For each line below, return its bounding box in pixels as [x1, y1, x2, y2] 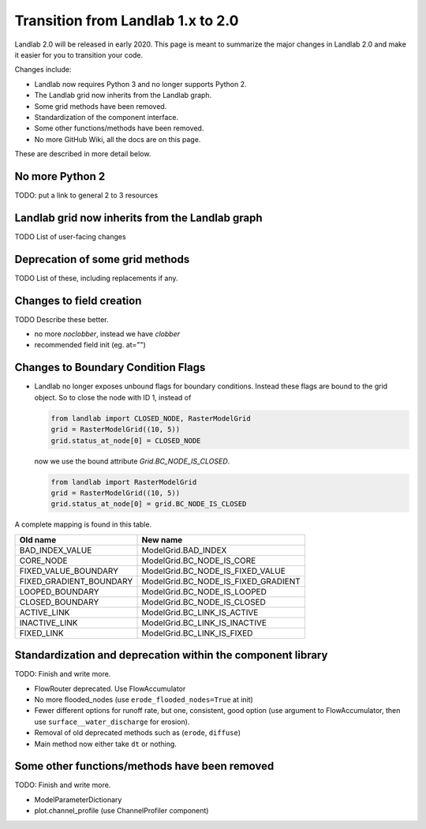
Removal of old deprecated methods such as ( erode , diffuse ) [34, 728, 241, 737]
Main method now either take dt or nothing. [34, 739, 177, 748]
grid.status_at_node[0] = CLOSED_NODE [50, 436, 201, 445]
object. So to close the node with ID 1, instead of [34, 392, 192, 402]
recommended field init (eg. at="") [34, 340, 146, 350]
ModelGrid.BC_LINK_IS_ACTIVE [141, 606, 259, 617]
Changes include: [14, 65, 72, 74]
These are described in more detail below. [14, 149, 151, 159]
